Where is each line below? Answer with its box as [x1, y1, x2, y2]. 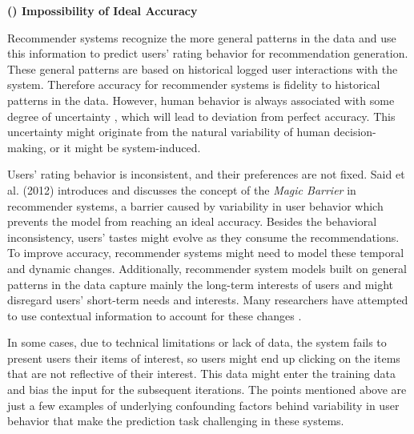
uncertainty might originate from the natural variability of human [7, 123, 331, 140]
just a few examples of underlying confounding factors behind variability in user [7, 396, 400, 413]
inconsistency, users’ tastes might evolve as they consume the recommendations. [7, 228, 400, 245]
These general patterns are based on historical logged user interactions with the [7, 60, 398, 77]
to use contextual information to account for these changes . [7, 307, 302, 323]
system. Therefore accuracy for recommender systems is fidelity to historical [7, 76, 380, 93]
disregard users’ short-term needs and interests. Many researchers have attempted [7, 291, 408, 308]
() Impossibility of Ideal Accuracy [7, 2, 198, 18]
